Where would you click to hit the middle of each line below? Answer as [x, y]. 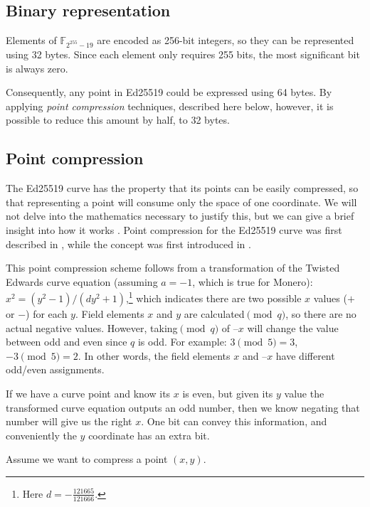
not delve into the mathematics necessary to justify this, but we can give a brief [180, 216]
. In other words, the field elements [154, 355]
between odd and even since [67, 342]
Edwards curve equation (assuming [82, 281]
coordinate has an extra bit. [149, 435]
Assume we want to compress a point [87, 459]
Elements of [31, 40]
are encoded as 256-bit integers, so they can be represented [226, 40]
